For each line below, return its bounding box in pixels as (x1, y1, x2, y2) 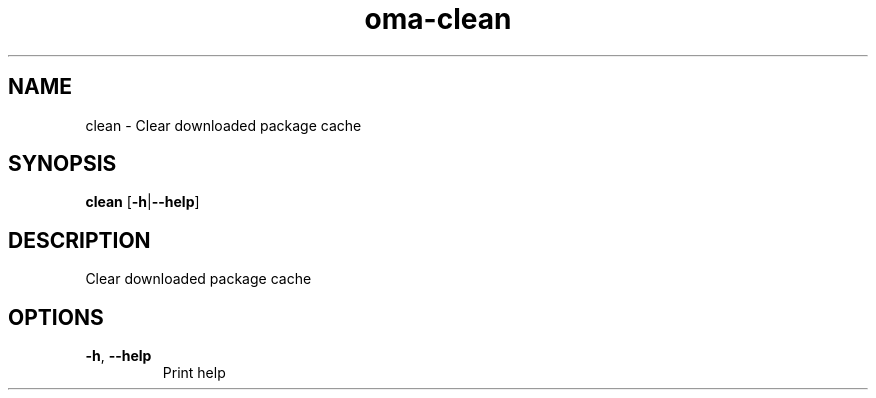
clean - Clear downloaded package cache (85, 116, 362, 134)
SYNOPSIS (8, 151, 117, 177)
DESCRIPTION (8, 227, 151, 253)
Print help (162, 364, 226, 382)
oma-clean (364, 2, 512, 36)
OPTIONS (8, 304, 104, 330)
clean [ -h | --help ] (85, 193, 200, 211)
